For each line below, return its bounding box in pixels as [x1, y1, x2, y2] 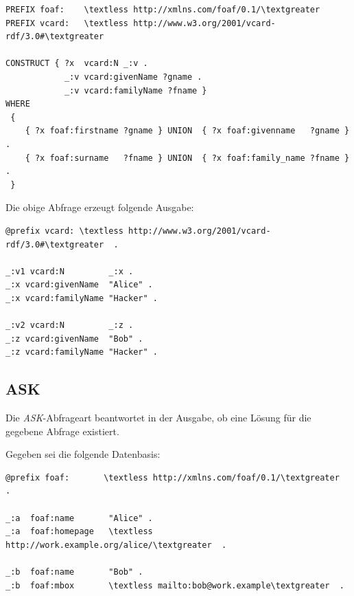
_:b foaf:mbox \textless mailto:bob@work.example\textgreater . [5, 580, 344, 591]
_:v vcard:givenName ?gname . [64, 71, 202, 82]
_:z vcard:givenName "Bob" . [5, 333, 143, 344]
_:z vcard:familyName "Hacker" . [5, 347, 158, 357]
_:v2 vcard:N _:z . [5, 320, 134, 331]
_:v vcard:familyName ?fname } [64, 85, 207, 96]
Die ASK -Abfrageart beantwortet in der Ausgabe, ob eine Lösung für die [5, 410, 311, 425]
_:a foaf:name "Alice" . [5, 513, 153, 523]
